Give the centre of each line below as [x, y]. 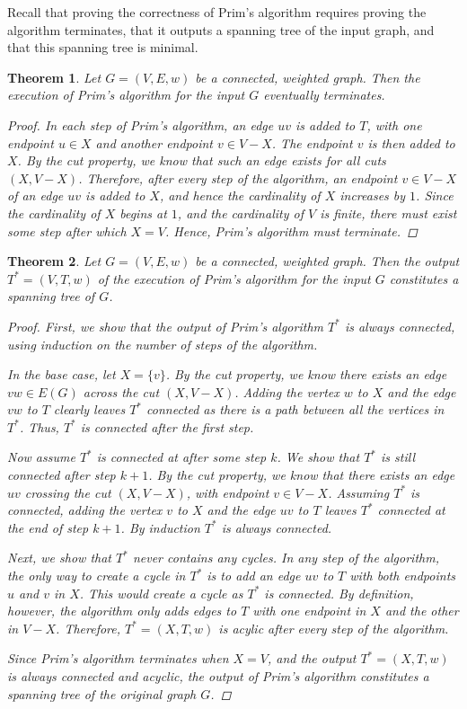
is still [398, 457]
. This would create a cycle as [161, 593]
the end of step [48, 527]
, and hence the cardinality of [240, 195]
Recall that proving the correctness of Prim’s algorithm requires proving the [217, 12]
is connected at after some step [181, 457]
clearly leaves [89, 409]
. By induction [160, 527]
